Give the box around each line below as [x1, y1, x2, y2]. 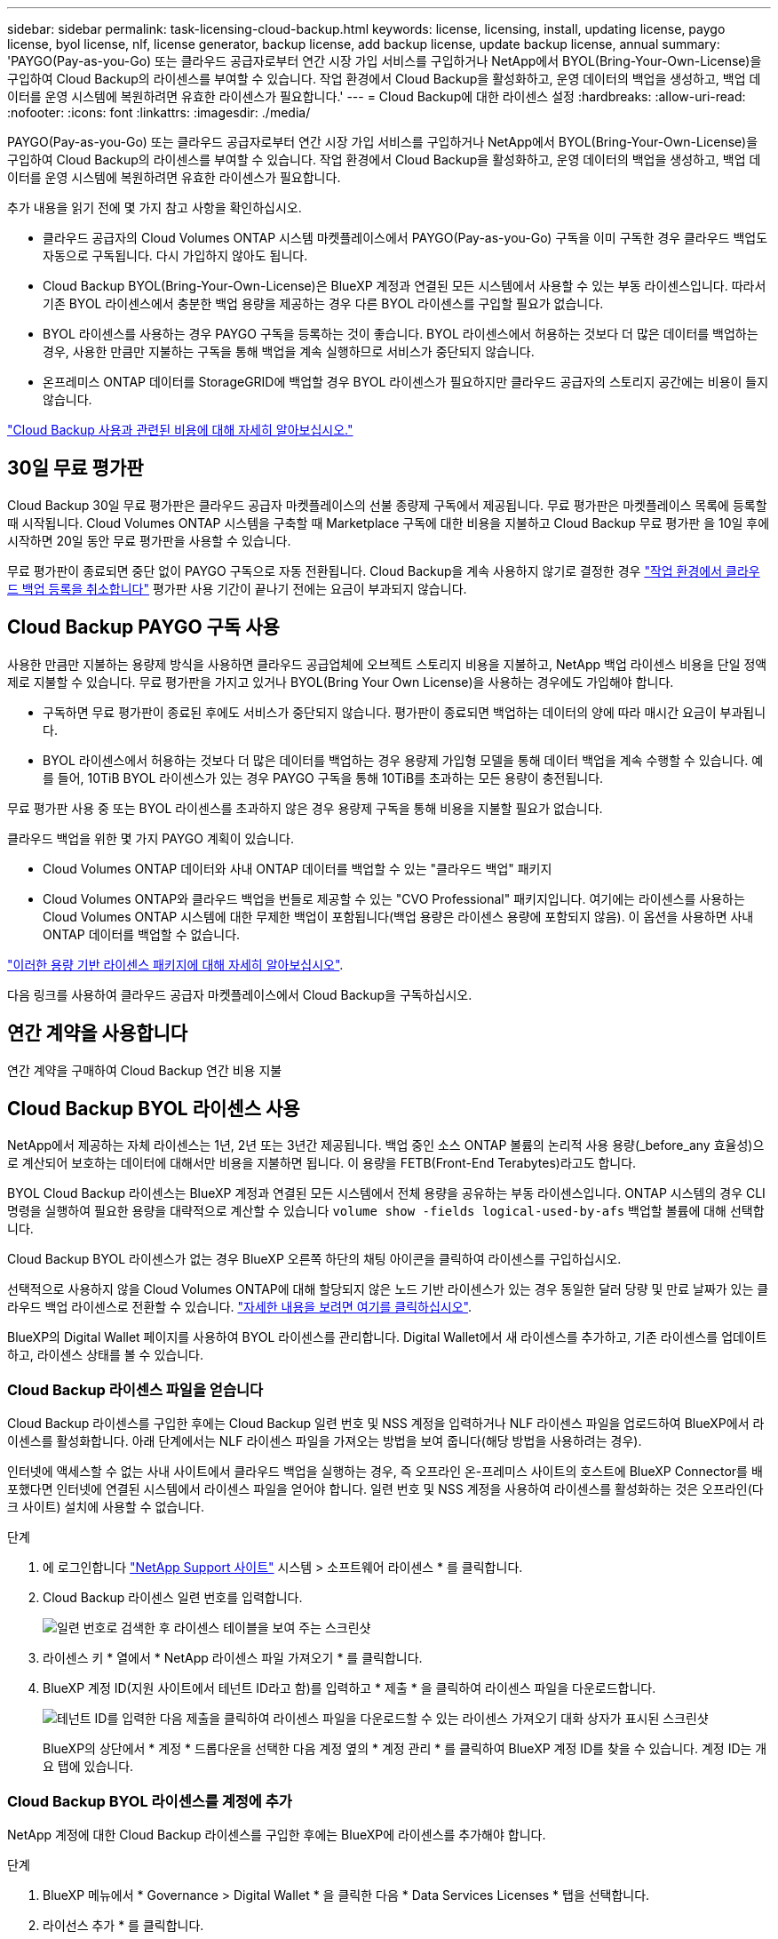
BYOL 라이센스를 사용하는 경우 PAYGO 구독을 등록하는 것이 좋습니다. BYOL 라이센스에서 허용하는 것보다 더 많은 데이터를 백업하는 [43, 326, 758, 341]
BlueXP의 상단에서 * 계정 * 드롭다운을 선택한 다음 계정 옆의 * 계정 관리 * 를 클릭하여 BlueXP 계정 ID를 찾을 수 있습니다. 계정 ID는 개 [43, 1741, 767, 1757]
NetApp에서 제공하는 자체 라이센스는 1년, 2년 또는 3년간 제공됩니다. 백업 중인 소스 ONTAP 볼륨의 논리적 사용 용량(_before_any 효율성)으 [7, 1137, 765, 1153]
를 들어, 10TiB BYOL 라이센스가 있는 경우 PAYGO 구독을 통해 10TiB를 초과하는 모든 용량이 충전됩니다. [43, 770, 604, 786]
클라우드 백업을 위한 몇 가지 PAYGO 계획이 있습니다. [7, 830, 295, 846]
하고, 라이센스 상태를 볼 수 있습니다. [7, 1347, 203, 1363]
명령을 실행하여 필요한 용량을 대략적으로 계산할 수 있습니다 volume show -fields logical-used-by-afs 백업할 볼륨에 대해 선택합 [7, 1203, 765, 1219]
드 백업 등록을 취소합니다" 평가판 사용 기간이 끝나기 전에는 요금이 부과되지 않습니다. [7, 580, 467, 596]
